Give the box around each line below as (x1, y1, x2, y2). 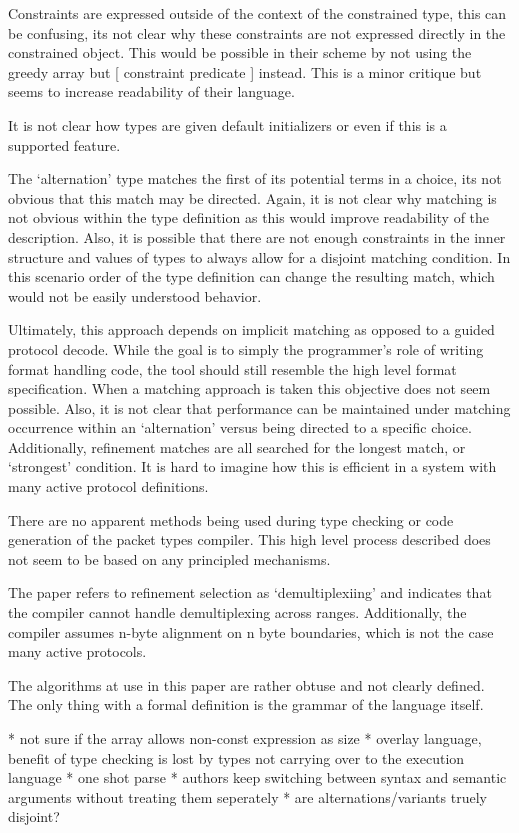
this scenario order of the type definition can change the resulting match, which (8, 266, 495, 287)
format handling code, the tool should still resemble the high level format (8, 358, 457, 379)
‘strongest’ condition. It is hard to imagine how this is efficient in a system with (8, 456, 497, 477)
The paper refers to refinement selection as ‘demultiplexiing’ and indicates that (8, 582, 492, 603)
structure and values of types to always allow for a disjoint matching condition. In (8, 246, 511, 267)
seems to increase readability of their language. (8, 81, 295, 102)
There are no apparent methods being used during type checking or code (8, 509, 454, 530)
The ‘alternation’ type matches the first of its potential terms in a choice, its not (8, 168, 502, 189)
